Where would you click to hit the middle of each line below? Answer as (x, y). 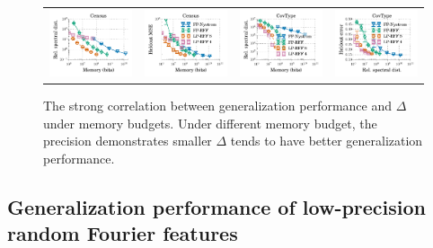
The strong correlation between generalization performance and (218, 106)
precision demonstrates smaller (128, 141)
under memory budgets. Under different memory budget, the (210, 123)
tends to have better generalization (327, 141)
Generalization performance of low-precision (217, 206)
